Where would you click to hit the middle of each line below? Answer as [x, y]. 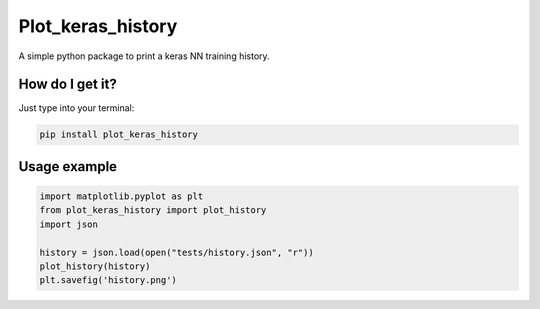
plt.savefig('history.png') [108, 280]
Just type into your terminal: [76, 108]
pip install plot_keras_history [119, 134]
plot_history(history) [95, 266]
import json [69, 224]
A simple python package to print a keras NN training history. [144, 56]
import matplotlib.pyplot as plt [121, 196]
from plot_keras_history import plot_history [153, 210]
